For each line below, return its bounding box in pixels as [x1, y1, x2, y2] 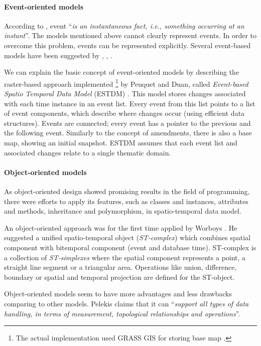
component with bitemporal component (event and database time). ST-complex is [4, 242, 256, 252]
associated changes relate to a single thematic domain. [4, 147, 171, 157]
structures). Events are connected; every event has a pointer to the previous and [4, 117, 251, 128]
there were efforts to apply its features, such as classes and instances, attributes [4, 196, 248, 206]
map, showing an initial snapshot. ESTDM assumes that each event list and [4, 137, 237, 147]
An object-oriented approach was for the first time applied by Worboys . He [4, 222, 237, 233]
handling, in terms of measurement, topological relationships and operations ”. [4, 308, 240, 318]
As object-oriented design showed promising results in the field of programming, [4, 186, 250, 196]
